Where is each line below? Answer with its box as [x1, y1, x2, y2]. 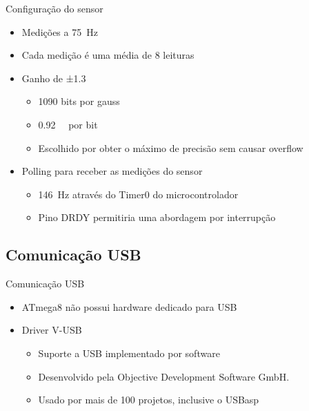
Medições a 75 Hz [21, 24, 98, 39]
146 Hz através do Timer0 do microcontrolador [38, 187, 239, 201]
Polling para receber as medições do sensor [21, 164, 203, 178]
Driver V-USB [21, 323, 82, 337]
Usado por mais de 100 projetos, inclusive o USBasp [38, 392, 259, 407]
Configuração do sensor [6, 1, 103, 15]
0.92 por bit [38, 117, 98, 131]
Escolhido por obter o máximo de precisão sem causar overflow [38, 140, 303, 155]
